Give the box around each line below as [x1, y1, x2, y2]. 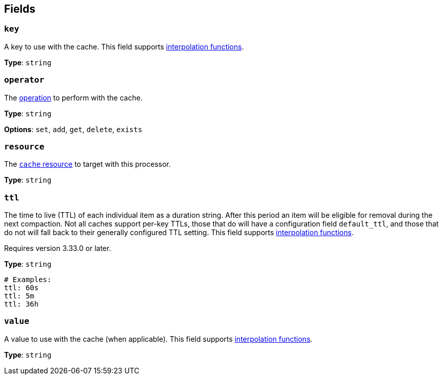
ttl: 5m [4, 292, 35, 300]
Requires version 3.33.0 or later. [4, 244, 111, 253]
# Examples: [4, 275, 52, 284]
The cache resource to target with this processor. [4, 160, 171, 169]
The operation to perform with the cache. [4, 93, 143, 102]
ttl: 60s [4, 284, 39, 292]
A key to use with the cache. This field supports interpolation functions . [4, 42, 244, 51]
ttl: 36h [4, 300, 39, 309]
